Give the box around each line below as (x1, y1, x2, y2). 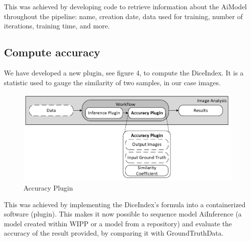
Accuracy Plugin (23, 183, 73, 193)
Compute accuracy (4, 45, 100, 60)
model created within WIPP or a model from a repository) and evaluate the (4, 218, 232, 228)
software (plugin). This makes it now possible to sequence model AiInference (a (4, 209, 242, 219)
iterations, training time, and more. (4, 21, 110, 31)
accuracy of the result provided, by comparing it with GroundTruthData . (4, 228, 224, 238)
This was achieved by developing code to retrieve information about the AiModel (4, 1, 247, 11)
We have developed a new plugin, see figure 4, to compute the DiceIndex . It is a (4, 67, 244, 77)
